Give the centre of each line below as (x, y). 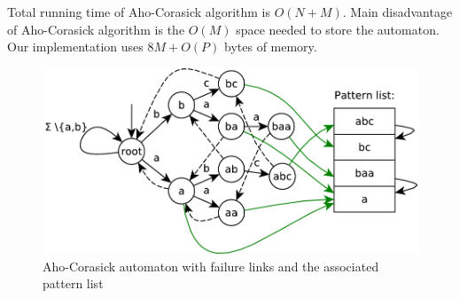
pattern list (73, 283)
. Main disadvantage (397, 12)
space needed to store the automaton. (338, 29)
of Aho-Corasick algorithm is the (96, 29)
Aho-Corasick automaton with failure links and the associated (211, 266)
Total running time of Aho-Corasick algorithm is (139, 12)
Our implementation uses (75, 47)
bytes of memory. (271, 47)
